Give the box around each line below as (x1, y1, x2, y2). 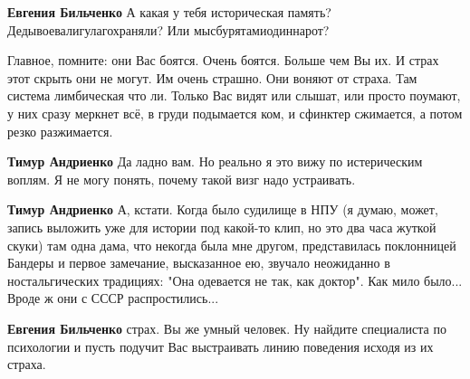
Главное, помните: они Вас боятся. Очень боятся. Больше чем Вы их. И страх (7, 51, 439, 70)
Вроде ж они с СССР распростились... (7, 289, 219, 308)
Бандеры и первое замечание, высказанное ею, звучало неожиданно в (7, 253, 390, 272)
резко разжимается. (7, 121, 113, 140)
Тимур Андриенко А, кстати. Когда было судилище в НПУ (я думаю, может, (7, 200, 438, 219)
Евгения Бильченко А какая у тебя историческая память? (7, 3, 331, 21)
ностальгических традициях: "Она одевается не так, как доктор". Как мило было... (7, 270, 463, 289)
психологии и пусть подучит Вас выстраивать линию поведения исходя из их (7, 336, 434, 355)
